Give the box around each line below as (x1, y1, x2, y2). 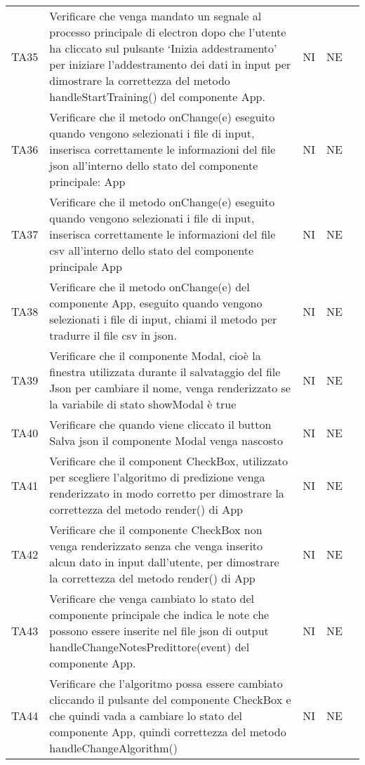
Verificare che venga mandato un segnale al (49, 8, 262, 24)
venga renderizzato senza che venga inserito (49, 538, 263, 554)
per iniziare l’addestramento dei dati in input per (49, 56, 291, 72)
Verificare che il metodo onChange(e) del (49, 279, 250, 295)
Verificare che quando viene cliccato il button (49, 416, 272, 432)
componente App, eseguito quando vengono (49, 295, 263, 311)
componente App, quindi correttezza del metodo (49, 724, 286, 740)
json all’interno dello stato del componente (49, 157, 258, 173)
